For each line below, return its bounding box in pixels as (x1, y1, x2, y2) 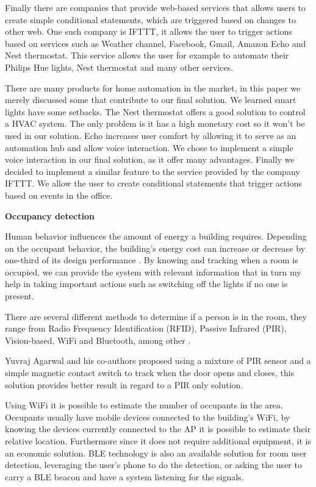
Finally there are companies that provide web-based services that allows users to (5, 1, 306, 13)
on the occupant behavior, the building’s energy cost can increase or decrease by (5, 241, 306, 254)
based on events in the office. (5, 188, 113, 201)
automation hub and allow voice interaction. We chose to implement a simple (5, 141, 293, 154)
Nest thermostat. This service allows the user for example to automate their (5, 49, 289, 62)
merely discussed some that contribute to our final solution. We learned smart (5, 93, 296, 106)
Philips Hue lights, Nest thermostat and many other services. (5, 60, 234, 73)
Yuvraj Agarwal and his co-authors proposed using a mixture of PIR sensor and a (5, 354, 311, 367)
